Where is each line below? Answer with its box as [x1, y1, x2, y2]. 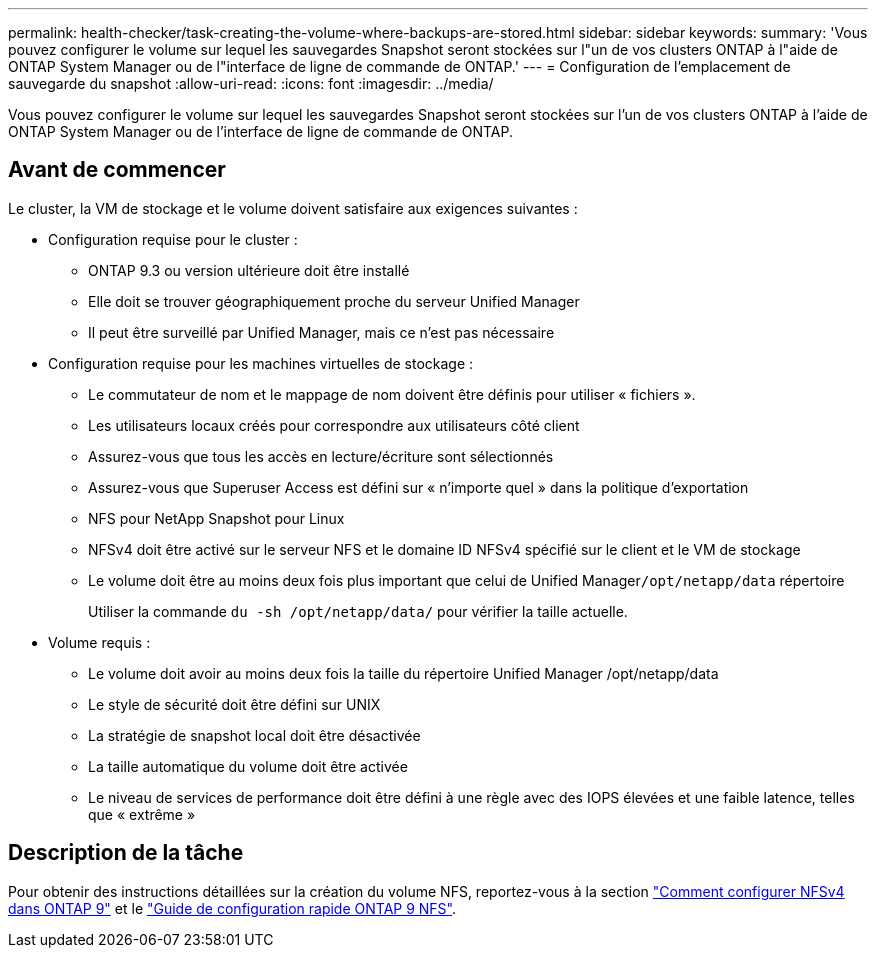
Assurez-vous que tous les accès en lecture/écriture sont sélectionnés [88, 447, 554, 465]
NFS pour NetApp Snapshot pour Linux [88, 509, 345, 527]
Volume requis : [48, 633, 151, 651]
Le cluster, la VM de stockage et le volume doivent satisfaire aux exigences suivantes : [8, 199, 578, 217]
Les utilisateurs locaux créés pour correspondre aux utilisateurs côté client [88, 416, 580, 434]
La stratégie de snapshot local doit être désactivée [88, 726, 421, 744]
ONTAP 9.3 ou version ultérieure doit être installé [88, 261, 410, 279]
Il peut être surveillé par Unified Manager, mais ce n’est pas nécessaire [88, 323, 555, 341]
